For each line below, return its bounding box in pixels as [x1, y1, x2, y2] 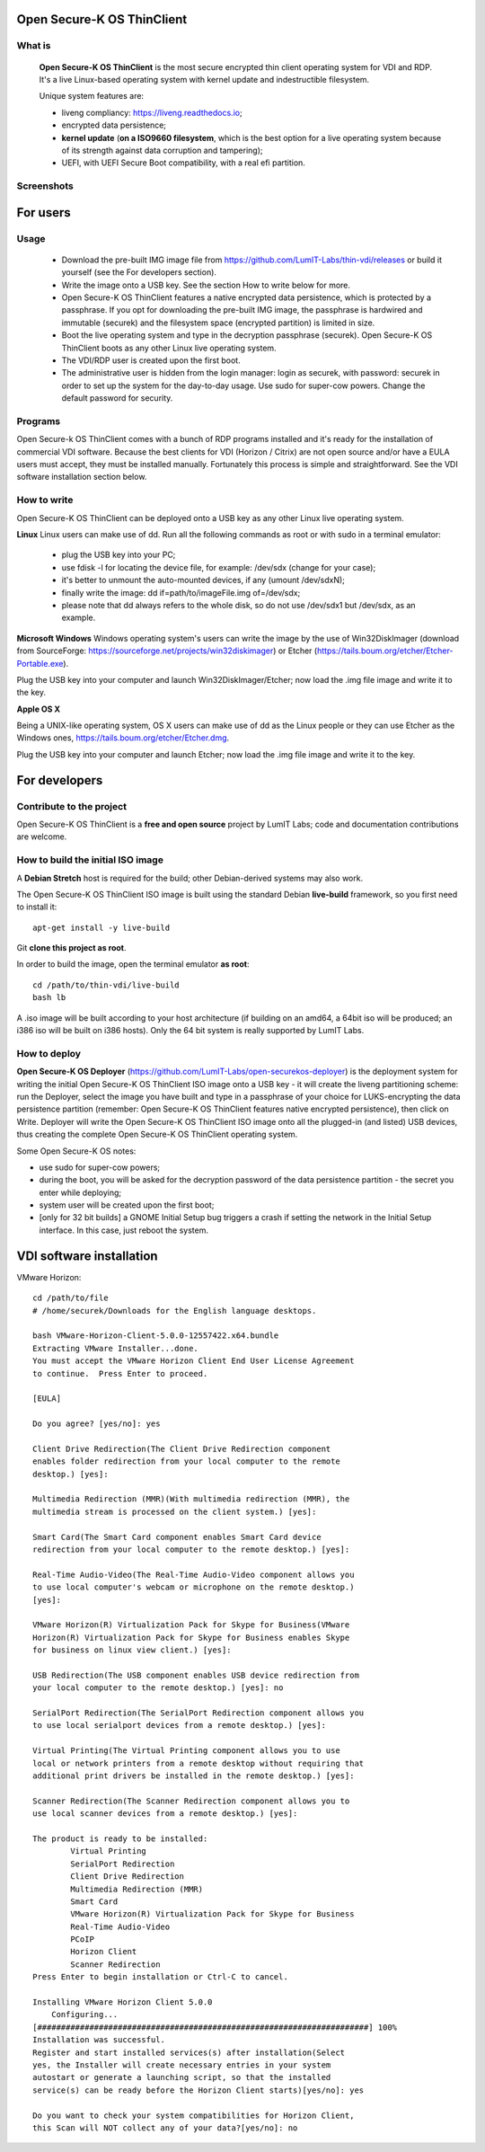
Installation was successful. [32, 2035, 166, 2045]
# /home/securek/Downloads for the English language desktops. [32, 1306, 317, 1315]
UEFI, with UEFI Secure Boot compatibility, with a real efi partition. [61, 157, 305, 168]
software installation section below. [16, 472, 147, 483]
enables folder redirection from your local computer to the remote [32, 1457, 340, 1466]
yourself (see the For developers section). [61, 267, 217, 278]
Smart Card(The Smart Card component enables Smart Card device [32, 1532, 322, 1542]
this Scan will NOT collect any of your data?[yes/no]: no [32, 2122, 298, 2133]
